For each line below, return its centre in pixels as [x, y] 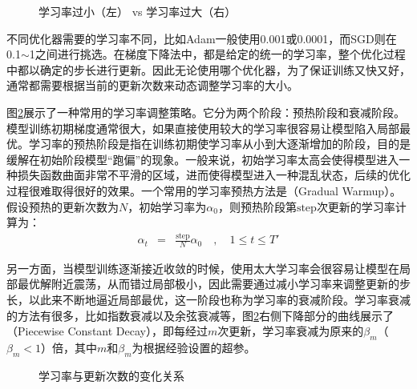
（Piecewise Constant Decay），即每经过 [107, 331]
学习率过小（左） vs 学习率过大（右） [138, 11]
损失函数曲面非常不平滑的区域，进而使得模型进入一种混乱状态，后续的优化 [214, 175]
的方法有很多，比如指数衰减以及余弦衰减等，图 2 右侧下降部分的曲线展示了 [200, 315]
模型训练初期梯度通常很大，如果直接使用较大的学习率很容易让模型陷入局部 [203, 128]
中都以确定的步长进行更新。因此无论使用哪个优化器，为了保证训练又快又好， [208, 69]
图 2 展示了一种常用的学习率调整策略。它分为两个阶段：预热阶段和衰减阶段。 [206, 112]
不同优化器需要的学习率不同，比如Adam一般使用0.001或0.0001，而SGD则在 [202, 38]
